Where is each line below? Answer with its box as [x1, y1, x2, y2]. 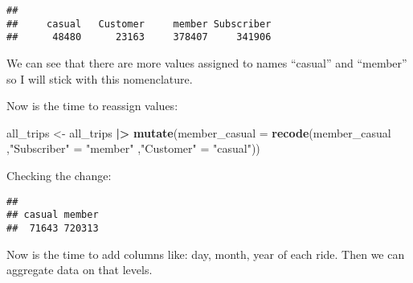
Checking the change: [6, 166, 112, 183]
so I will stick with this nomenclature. [6, 70, 193, 87]
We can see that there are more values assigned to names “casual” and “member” [6, 54, 407, 71]
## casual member [6, 209, 99, 221]
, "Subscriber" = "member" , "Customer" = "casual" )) [6, 140, 260, 157]
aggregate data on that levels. [6, 261, 153, 278]
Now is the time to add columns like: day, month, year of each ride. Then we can [6, 245, 405, 262]
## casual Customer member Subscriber [6, 18, 272, 30]
